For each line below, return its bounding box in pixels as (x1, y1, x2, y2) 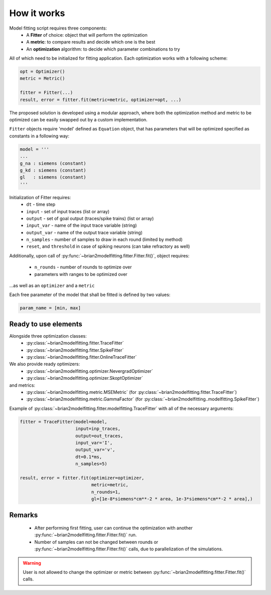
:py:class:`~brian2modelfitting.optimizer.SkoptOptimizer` (26, 375, 143, 381)
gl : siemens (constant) (20, 175, 86, 180)
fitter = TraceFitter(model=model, (20, 419, 107, 424)
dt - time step (26, 201, 56, 208)
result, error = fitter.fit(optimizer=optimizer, (20, 475, 145, 481)
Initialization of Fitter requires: (9, 194, 71, 200)
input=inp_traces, (75, 426, 120, 431)
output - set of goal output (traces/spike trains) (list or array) (26, 215, 154, 221)
